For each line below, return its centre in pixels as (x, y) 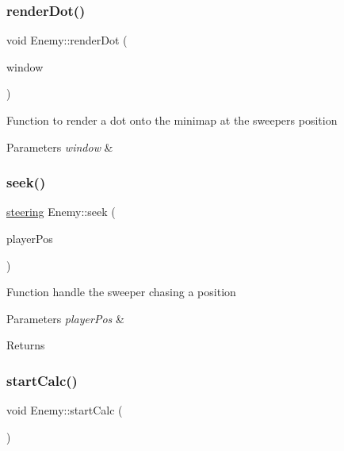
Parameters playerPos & (65, 318)
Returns (26, 345)
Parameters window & (60, 146)
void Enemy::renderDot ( (67, 40)
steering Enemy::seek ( (61, 212)
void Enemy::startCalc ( (65, 410)
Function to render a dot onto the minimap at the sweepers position (172, 120)
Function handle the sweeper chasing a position (121, 292)
